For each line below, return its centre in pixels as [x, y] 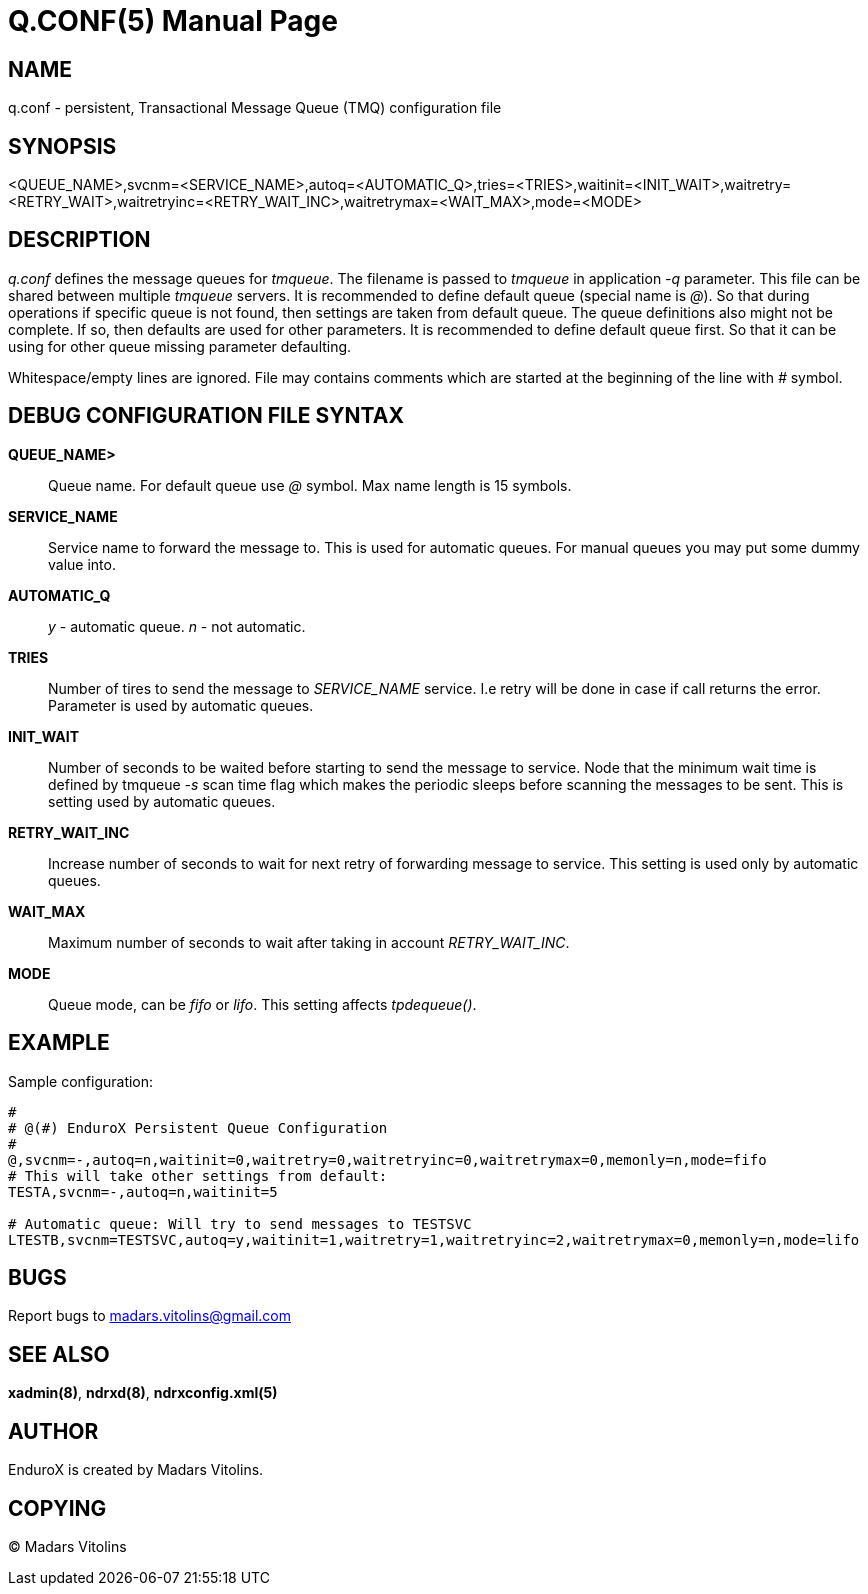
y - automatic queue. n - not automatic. [177, 626]
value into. [82, 564]
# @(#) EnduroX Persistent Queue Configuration [198, 1127]
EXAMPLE [59, 1043]
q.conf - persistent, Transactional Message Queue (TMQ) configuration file [255, 108]
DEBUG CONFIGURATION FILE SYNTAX [206, 416]
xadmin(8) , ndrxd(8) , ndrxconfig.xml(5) [143, 1393]
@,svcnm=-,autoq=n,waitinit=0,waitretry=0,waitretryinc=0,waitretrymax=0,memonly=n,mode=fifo [387, 1159]
